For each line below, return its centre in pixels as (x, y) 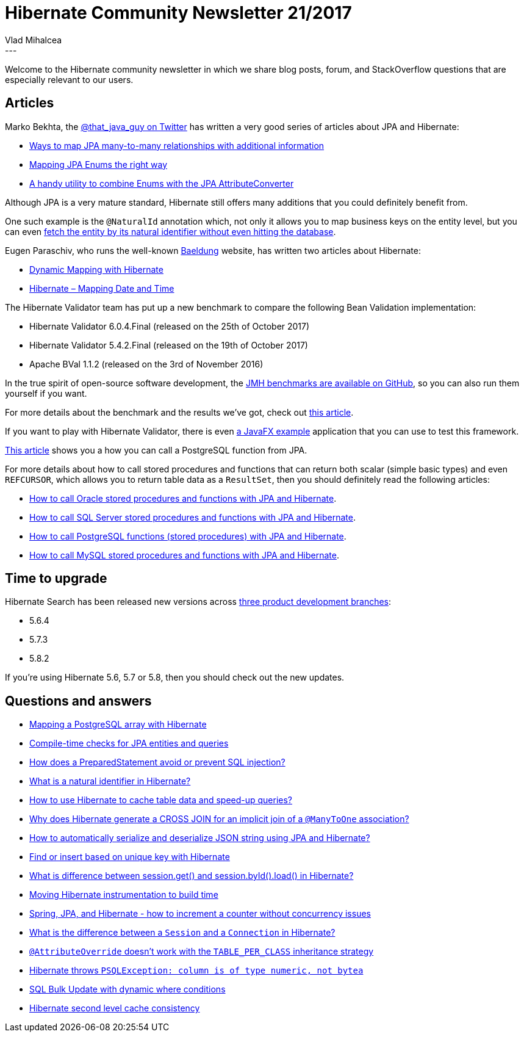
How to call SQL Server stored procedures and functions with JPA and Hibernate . (192, 517)
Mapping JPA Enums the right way (99, 164)
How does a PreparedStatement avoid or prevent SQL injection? (157, 762)
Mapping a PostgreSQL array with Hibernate (118, 724)
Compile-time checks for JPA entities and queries (129, 743)
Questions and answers (78, 701)
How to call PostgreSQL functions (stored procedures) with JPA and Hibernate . (188, 536)
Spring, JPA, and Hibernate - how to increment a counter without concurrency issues (200, 914)
